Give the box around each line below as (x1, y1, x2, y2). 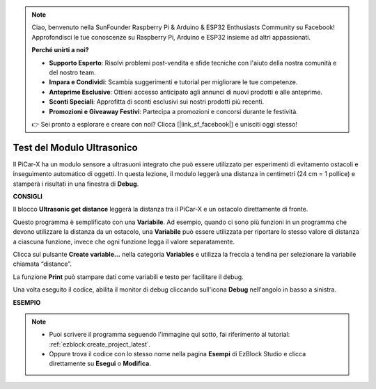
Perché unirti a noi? (31, 46, 90, 54)
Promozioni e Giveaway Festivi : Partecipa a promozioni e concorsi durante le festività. (49, 107, 299, 116)
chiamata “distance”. (13, 260, 72, 268)
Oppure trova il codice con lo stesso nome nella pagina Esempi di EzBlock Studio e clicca (49, 350, 306, 358)
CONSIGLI (13, 192, 43, 200)
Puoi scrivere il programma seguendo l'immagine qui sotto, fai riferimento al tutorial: (49, 331, 290, 339)
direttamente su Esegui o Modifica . (49, 359, 151, 368)
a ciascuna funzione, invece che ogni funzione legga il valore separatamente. (13, 237, 235, 246)
